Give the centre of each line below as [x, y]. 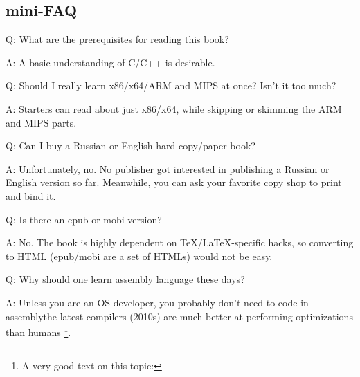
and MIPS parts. [41, 122]
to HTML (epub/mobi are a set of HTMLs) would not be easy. [139, 256]
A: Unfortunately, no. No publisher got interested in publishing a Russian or [168, 168]
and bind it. [31, 195]
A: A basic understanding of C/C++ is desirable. [110, 62]
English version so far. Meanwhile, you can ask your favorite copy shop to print [174, 182]
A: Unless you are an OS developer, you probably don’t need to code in [157, 302]
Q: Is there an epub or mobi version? [84, 219]
